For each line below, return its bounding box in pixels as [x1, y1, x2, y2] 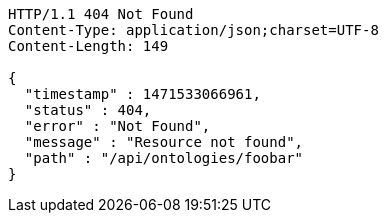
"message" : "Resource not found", [24, 134, 304, 150]
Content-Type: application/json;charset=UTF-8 [8, 22, 379, 38]
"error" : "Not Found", [24, 118, 211, 134]
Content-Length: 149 [8, 38, 169, 54]
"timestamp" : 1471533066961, [24, 86, 261, 102]
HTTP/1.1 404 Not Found [8, 6, 194, 22]
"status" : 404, [24, 102, 152, 118]
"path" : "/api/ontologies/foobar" [24, 150, 304, 166]
